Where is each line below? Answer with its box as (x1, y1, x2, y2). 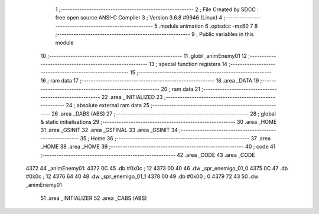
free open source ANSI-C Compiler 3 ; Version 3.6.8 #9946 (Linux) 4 (55, 14, 223, 21)
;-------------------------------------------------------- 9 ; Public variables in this (55, 31, 254, 38)
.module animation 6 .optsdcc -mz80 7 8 (158, 22, 258, 29)
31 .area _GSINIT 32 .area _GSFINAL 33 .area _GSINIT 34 (40, 127, 178, 134)
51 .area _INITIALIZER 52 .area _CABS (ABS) (40, 195, 147, 202)
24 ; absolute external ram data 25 (66, 102, 150, 109)
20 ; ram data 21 (160, 85, 200, 93)
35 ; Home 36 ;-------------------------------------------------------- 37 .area (80, 134, 271, 141)
